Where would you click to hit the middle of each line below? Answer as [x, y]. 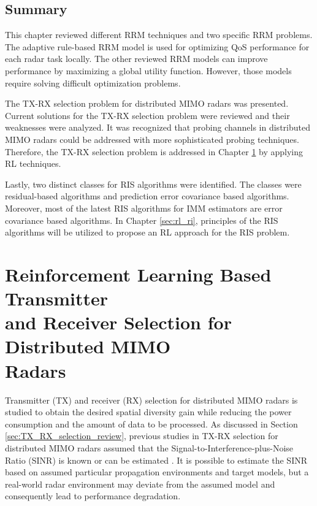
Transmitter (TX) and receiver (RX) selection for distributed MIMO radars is [151, 400]
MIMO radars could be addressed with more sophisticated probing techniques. [152, 139]
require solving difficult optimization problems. [93, 82]
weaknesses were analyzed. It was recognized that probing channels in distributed [158, 127]
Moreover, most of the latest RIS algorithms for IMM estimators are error [144, 208]
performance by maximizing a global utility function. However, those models [148, 70]
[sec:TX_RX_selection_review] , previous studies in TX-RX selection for [142, 436]
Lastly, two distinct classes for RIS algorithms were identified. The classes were [153, 184]
